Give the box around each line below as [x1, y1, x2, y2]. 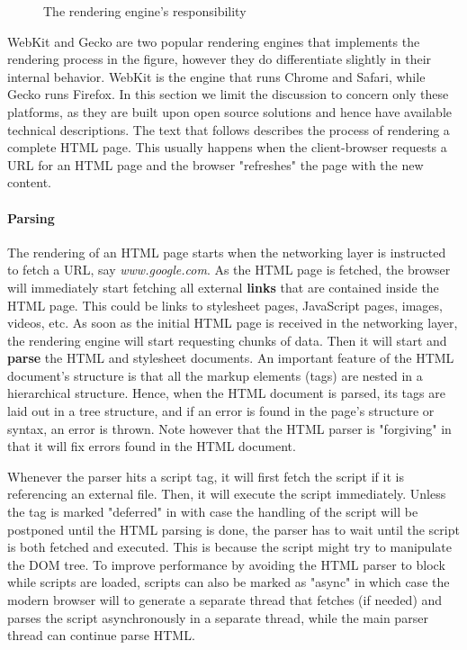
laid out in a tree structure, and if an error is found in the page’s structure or [7, 402, 435, 420]
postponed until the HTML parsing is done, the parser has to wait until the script [7, 519, 460, 538]
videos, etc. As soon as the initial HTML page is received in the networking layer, [7, 313, 458, 332]
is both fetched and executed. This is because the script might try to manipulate [7, 537, 452, 556]
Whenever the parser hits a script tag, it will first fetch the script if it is [7, 466, 404, 485]
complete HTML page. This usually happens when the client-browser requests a [7, 138, 447, 157]
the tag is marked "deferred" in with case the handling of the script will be [7, 502, 418, 521]
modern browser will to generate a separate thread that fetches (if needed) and [7, 591, 443, 609]
